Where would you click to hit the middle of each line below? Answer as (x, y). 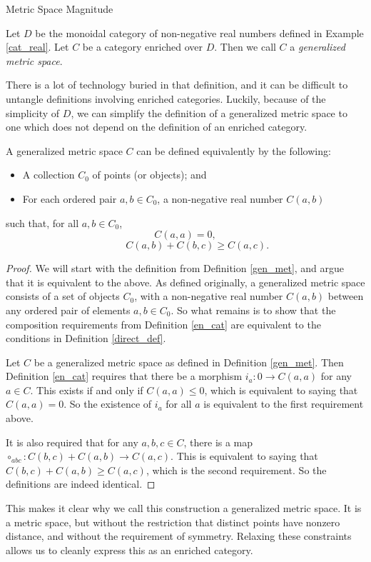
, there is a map (218, 442)
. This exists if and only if (87, 390)
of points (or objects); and (149, 175)
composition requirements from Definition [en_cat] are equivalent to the (163, 324)
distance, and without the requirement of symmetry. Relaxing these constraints (179, 536)
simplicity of (33, 112)
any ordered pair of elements (68, 310)
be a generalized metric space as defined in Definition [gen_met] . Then (189, 362)
